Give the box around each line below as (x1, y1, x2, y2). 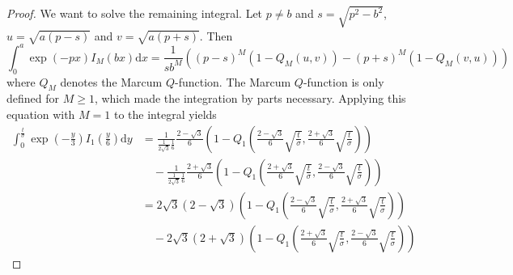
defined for (6, 90, 60, 107)
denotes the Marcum (60, 73, 163, 90)
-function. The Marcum (174, 73, 291, 90)
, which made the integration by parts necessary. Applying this (94, 90, 406, 107)
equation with (6, 106, 75, 122)
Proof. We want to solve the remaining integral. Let (6, 5, 263, 22)
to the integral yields (113, 106, 217, 122)
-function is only (303, 73, 384, 90)
